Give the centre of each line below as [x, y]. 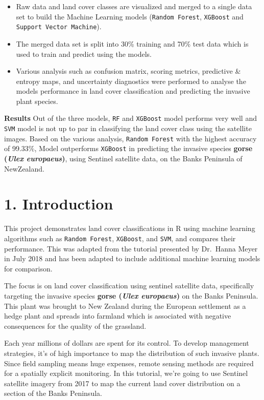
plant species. [37, 101]
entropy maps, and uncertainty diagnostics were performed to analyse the [131, 81]
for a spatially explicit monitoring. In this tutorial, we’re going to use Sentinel [126, 373]
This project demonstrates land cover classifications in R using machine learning [130, 228]
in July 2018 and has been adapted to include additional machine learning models [132, 258]
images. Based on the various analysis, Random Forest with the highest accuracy [130, 138]
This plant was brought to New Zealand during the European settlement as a [125, 306]
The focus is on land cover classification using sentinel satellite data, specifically [129, 286]
